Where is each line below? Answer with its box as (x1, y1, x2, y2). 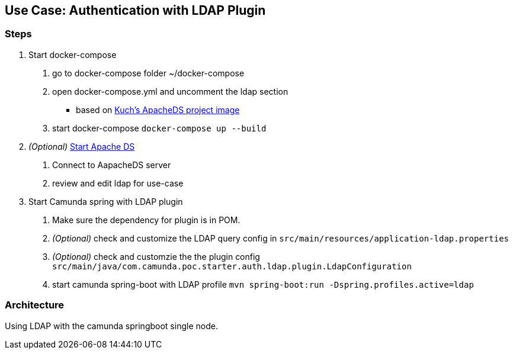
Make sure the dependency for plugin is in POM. (52, 214, 241, 225)
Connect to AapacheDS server (52, 159, 171, 170)
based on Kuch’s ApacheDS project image (76, 104, 240, 115)
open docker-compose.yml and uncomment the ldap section (52, 86, 288, 96)
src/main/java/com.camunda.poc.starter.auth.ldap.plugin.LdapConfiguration (52, 261, 412, 271)
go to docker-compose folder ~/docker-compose (52, 67, 245, 78)
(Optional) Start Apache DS (28, 141, 135, 152)
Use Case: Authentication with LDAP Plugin (5, 3, 266, 18)
